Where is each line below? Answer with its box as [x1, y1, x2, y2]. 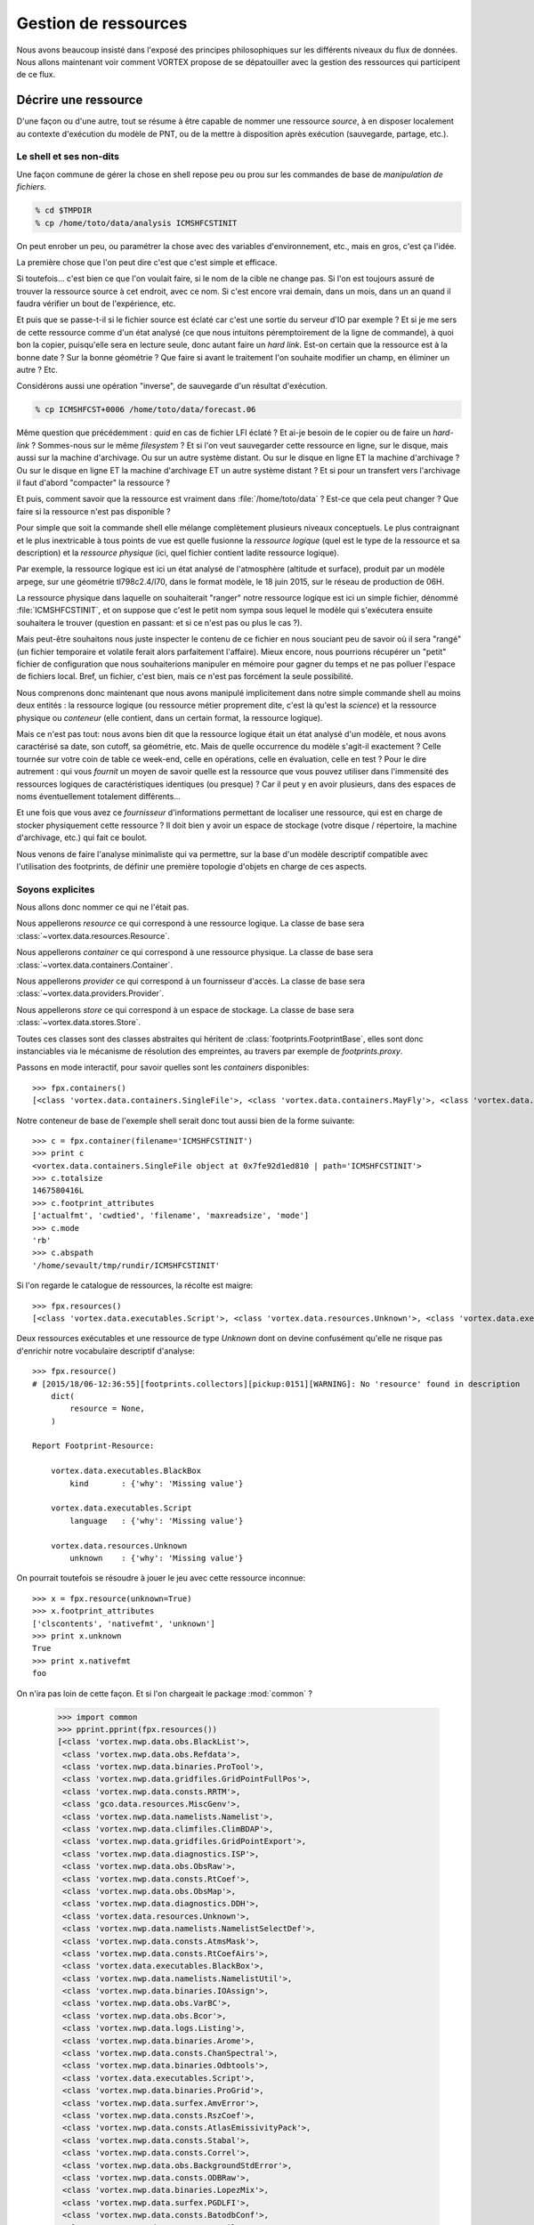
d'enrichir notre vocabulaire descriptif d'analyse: [16, 1345, 195, 1356]
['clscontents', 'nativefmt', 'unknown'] [32, 1618, 215, 1629]
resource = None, [69, 1404, 146, 1414]
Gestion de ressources [16, 13, 188, 33]
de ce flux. [16, 69, 56, 80]
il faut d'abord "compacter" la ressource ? [16, 477, 171, 488]
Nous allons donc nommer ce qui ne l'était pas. [16, 902, 190, 912]
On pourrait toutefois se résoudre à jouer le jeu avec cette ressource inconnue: [16, 1573, 306, 1583]
